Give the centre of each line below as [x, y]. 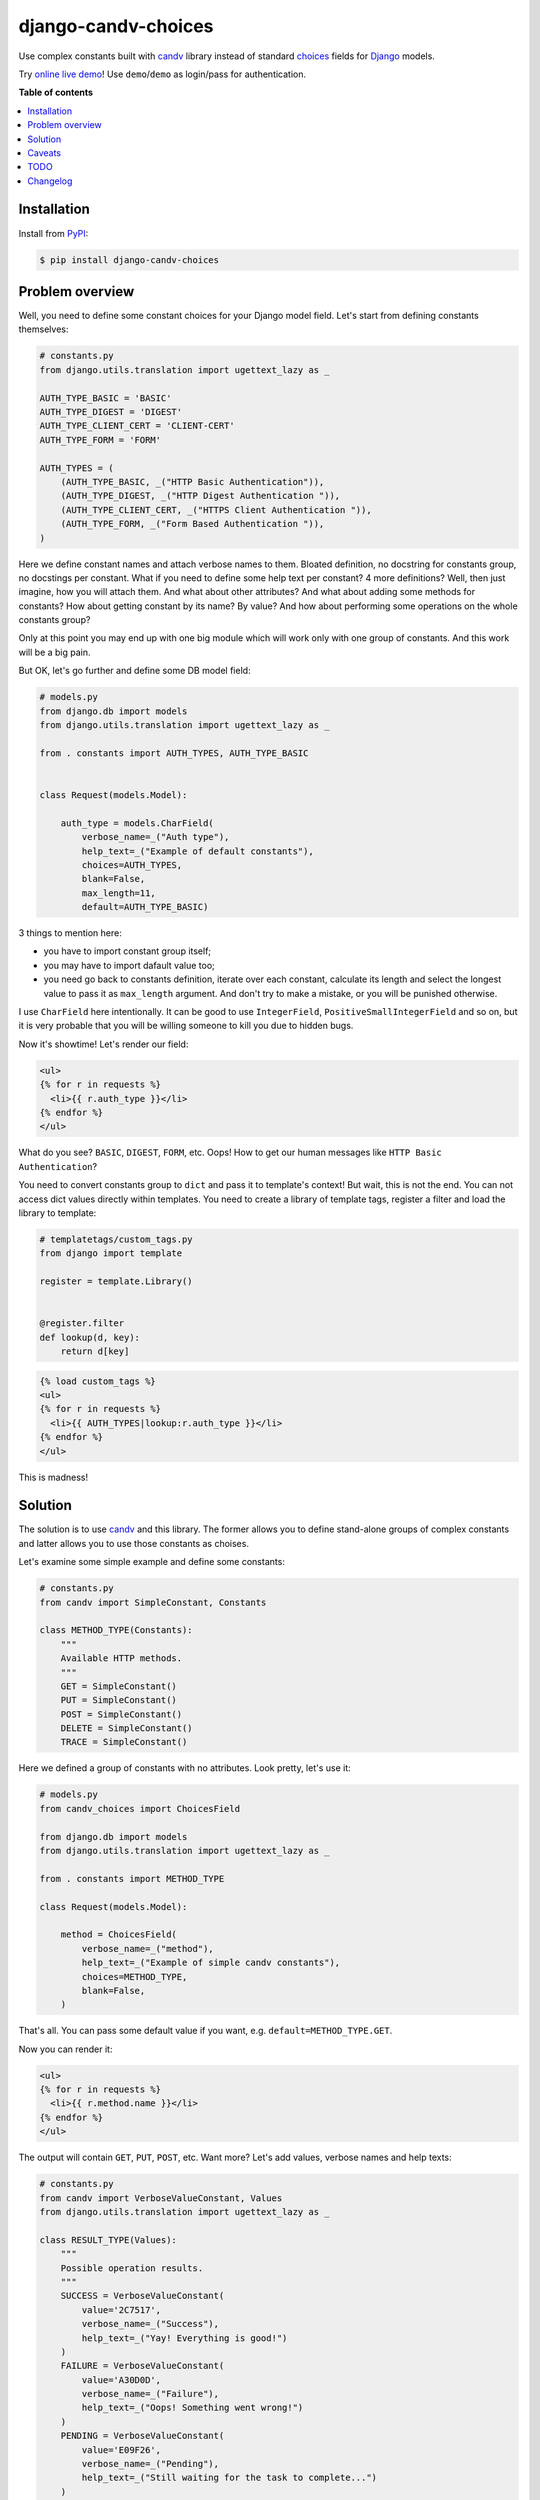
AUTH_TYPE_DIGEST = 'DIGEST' [111, 411]
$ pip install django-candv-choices [129, 259]
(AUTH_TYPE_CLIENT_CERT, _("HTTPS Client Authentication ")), [216, 509]
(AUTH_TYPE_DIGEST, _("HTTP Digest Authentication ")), [200, 496]
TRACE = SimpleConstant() [124, 1742]
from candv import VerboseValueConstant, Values [161, 2198]
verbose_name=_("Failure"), [150, 2394]
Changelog [50, 181]
